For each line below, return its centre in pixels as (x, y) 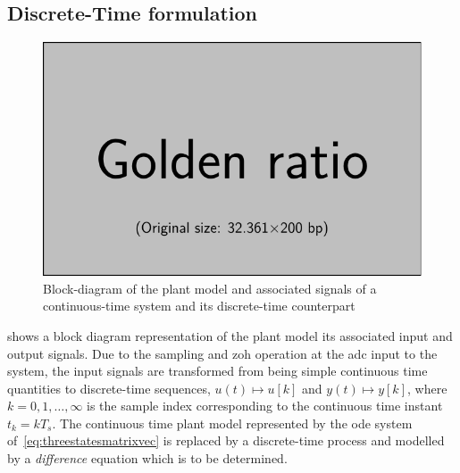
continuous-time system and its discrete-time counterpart (199, 306)
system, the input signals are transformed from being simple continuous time (217, 371)
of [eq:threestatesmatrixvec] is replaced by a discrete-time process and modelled (226, 440)
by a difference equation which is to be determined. (147, 458)
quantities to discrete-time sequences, (109, 388)
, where (427, 388)
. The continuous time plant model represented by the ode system (232, 423)
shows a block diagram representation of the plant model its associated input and (230, 335)
